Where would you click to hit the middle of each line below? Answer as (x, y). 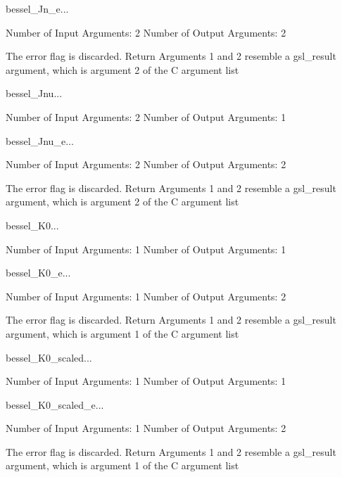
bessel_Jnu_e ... (40, 140)
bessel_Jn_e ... (37, 8)
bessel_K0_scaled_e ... (55, 404)
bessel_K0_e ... (38, 273)
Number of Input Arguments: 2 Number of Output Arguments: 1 (146, 116)
